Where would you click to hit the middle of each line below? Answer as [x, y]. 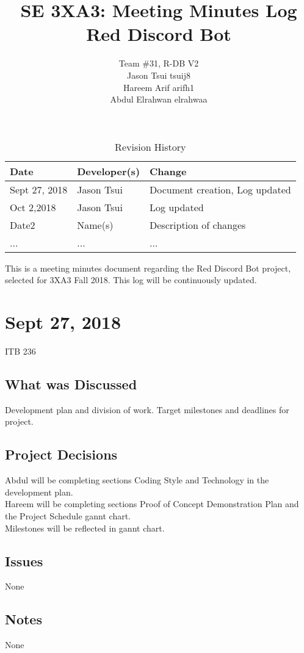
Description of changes [198, 225]
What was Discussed [71, 384]
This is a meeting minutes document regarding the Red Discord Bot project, [148, 268]
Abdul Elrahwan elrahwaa [159, 99]
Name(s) [95, 225]
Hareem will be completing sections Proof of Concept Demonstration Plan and [152, 504]
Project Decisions [61, 454]
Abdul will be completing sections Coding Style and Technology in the [137, 480]
